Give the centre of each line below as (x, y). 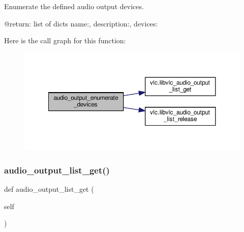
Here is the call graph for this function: (65, 40)
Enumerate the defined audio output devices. (74, 6)
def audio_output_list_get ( (49, 188)
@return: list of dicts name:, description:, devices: (81, 23)
